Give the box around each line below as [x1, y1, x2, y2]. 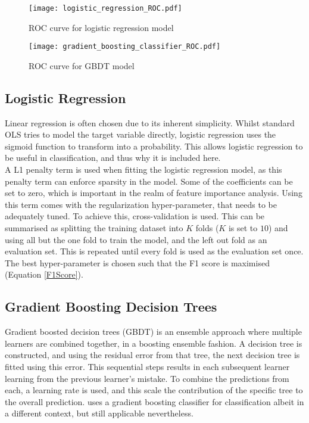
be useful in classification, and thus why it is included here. [5, 151, 221, 164]
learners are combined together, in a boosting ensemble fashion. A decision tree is [5, 337, 302, 349]
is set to [228, 222, 258, 234]
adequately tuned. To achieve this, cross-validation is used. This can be [5, 210, 265, 222]
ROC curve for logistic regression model [29, 21, 174, 33]
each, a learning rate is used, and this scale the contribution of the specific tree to [5, 384, 303, 396]
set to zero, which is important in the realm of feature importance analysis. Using [5, 186, 302, 199]
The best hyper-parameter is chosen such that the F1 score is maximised [5, 256, 270, 269]
